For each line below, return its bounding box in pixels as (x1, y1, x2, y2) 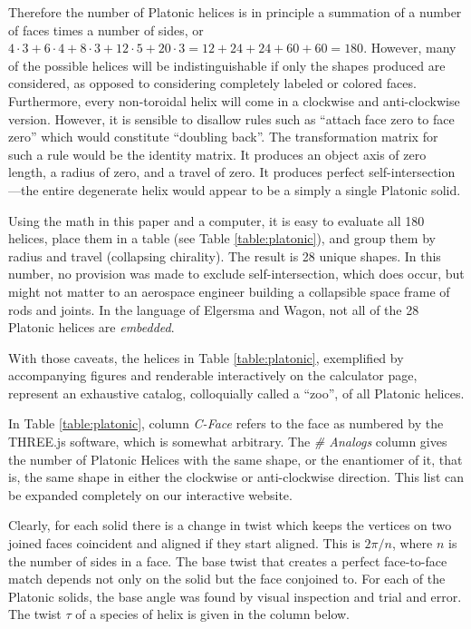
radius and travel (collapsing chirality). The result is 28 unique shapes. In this (8, 246, 441, 265)
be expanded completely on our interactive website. (8, 485, 293, 504)
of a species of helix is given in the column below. (75, 604, 351, 624)
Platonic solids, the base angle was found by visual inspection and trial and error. (8, 586, 462, 605)
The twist (8, 604, 62, 624)
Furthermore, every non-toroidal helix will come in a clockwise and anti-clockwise (8, 91, 460, 110)
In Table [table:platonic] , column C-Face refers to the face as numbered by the (8, 414, 444, 433)
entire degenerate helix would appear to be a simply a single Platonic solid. (43, 180, 461, 199)
